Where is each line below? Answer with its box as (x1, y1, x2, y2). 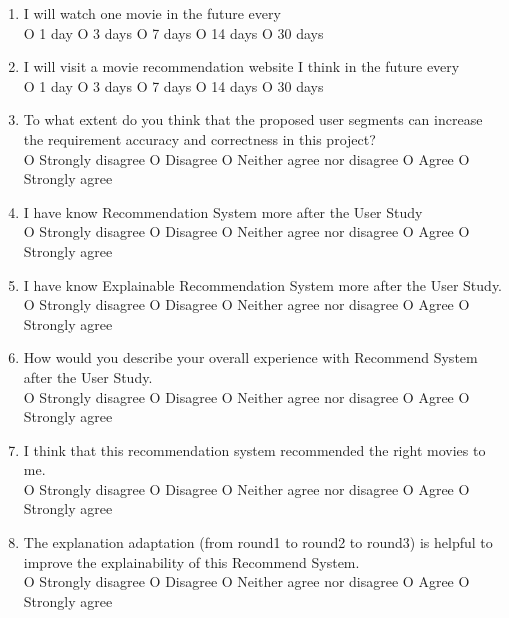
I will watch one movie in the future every (23, 3, 281, 23)
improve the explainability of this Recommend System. (23, 551, 360, 572)
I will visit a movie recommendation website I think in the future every (23, 56, 460, 77)
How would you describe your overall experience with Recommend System (23, 347, 478, 368)
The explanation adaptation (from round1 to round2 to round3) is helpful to (23, 532, 493, 553)
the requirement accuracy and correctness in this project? (23, 128, 376, 149)
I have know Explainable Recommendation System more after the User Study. (23, 274, 503, 295)
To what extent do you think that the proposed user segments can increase (23, 109, 483, 130)
